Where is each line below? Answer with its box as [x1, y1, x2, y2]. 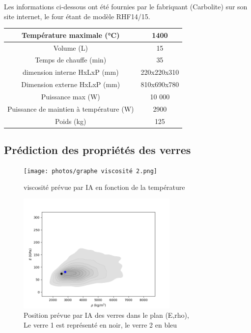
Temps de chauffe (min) [35, 55, 107, 65]
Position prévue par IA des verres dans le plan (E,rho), [24, 310, 189, 320]
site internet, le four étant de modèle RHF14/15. [4, 11, 150, 21]
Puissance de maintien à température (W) [7, 103, 134, 114]
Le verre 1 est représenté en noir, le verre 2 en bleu [24, 319, 177, 330]
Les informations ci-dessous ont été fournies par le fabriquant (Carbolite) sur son [4, 1, 248, 11]
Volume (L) [53, 42, 88, 53]
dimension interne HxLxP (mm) [22, 67, 119, 77]
